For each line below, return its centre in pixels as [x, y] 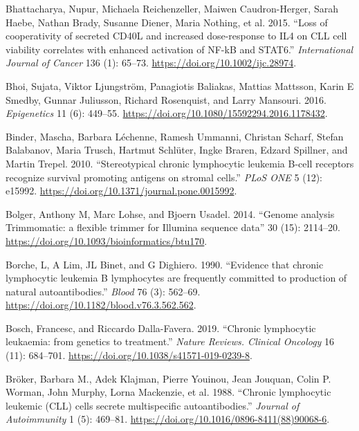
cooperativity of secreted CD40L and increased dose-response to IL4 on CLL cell [176, 36]
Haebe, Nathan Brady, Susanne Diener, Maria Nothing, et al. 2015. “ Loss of [167, 22]
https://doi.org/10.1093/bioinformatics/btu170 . [107, 240]
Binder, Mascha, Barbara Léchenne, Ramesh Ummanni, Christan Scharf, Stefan [175, 136]
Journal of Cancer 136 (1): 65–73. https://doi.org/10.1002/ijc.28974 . [151, 63]
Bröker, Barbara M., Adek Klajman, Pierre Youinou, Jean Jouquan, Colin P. [168, 378]
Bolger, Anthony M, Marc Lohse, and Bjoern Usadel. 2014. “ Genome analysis [170, 213]
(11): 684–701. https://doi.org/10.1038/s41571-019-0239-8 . [129, 355]
